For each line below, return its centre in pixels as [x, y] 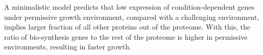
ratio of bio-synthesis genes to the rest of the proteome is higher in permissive [126, 36]
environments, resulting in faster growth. [68, 47]
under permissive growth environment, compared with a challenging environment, [132, 17]
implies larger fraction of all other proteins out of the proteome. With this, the [127, 27]
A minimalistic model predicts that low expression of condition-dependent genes [129, 7]
